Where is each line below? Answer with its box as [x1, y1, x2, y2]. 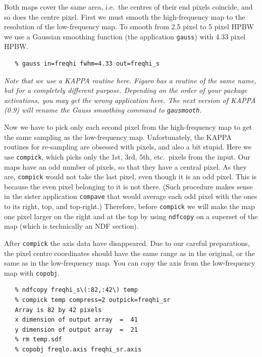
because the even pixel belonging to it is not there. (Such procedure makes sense [4, 181, 253, 191]
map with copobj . [4, 267, 60, 278]
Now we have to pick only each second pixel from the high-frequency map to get [4, 122, 252, 132]
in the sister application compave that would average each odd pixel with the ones [4, 191, 257, 201]
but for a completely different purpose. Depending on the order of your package [4, 85, 247, 95]
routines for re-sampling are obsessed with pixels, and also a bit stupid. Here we [4, 141, 252, 152]
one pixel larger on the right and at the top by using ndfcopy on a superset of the [4, 211, 258, 221]
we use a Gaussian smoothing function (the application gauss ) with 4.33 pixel [4, 31, 246, 41]
